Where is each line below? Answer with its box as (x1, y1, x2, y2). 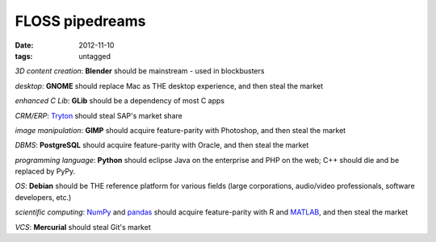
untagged (78, 51, 111, 60)
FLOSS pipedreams (15, 12, 146, 30)
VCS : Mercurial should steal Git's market (15, 222, 151, 232)
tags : (15, 51, 33, 60)
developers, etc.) (15, 192, 72, 202)
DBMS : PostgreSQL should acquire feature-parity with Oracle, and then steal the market (15, 140, 309, 150)
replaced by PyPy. (15, 166, 76, 177)
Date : (15, 40, 34, 50)
